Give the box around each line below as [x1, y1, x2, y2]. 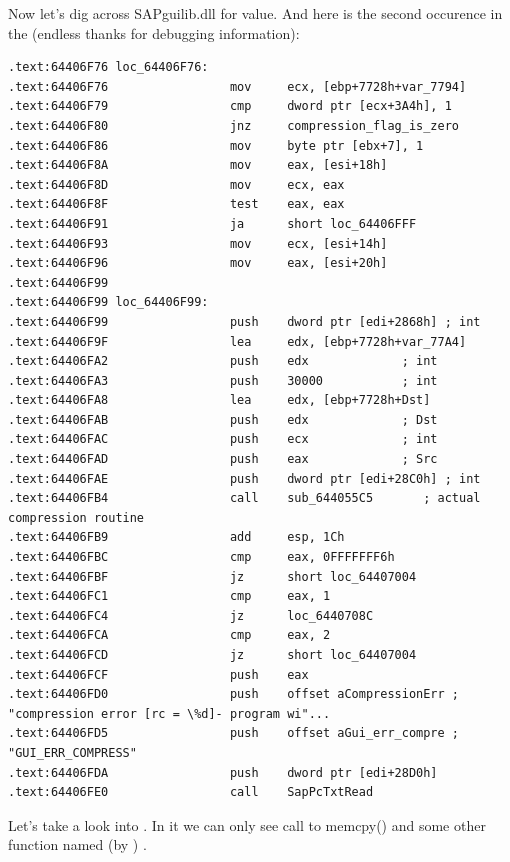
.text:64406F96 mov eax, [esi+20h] [8, 256, 388, 271]
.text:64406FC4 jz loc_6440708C [8, 608, 374, 623]
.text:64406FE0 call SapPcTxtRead [8, 785, 374, 800]
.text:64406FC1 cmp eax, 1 [8, 589, 331, 604]
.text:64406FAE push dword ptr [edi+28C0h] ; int [8, 471, 481, 486]
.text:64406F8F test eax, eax [8, 197, 345, 212]
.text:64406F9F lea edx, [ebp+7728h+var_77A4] [8, 334, 467, 349]
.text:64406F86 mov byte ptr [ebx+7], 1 [8, 138, 424, 153]
